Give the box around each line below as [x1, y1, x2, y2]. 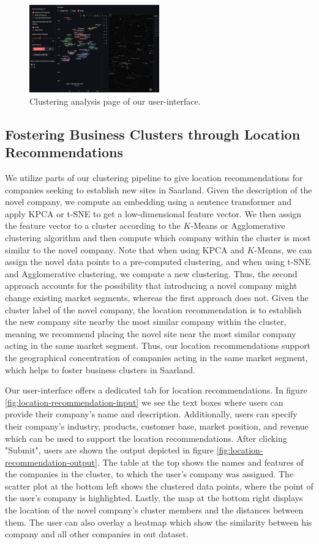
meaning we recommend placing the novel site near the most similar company [5, 327, 296, 340]
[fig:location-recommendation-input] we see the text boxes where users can [5, 395, 283, 408]
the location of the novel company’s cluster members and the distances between [5, 504, 304, 516]
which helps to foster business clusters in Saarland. [5, 363, 195, 376]
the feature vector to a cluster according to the [5, 219, 181, 232]
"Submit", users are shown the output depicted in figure [5, 444, 214, 456]
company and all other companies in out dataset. [5, 527, 189, 540]
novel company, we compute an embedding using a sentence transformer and [5, 195, 292, 208]
